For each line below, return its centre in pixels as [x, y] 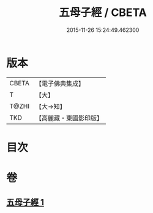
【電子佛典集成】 [60, 83]
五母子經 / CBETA [103, 13]
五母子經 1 [25, 202]
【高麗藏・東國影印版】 [69, 118]
